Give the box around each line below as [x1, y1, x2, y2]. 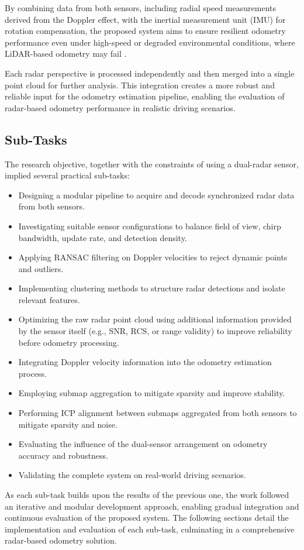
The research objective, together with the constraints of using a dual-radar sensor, [5, 157, 299, 170]
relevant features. [18, 293, 80, 305]
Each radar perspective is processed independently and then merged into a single [5, 67, 295, 79]
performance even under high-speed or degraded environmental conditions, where [5, 36, 295, 48]
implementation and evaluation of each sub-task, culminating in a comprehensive [5, 522, 295, 535]
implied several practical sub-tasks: [5, 169, 130, 181]
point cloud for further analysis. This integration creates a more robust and [5, 78, 275, 91]
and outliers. [18, 262, 64, 274]
